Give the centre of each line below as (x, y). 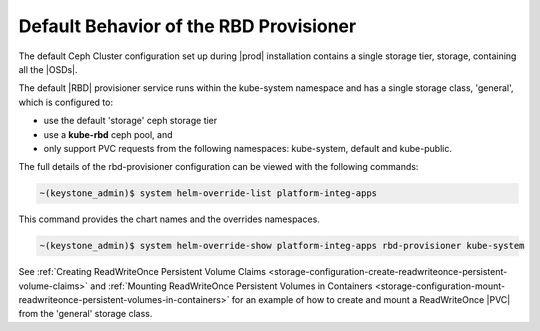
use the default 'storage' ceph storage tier (130, 121)
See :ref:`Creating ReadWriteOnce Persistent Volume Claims (142, 272)
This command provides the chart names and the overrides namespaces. (169, 219)
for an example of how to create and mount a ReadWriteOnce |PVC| (371, 299)
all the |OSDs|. (48, 69)
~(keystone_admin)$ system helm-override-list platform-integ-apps (208, 193)
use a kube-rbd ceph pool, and (108, 134)
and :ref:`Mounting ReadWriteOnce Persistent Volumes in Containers (231, 286)
